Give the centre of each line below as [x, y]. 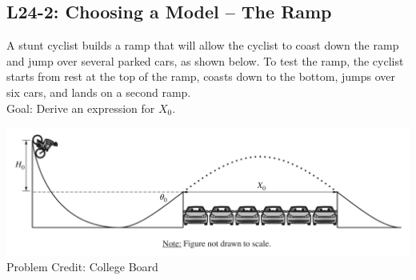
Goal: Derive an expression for [81, 108]
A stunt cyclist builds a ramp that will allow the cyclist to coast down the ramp [203, 45]
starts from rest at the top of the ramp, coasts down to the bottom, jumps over [201, 76]
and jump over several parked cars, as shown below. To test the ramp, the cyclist [205, 60]
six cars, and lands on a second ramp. [99, 92]
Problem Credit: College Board [82, 267]
